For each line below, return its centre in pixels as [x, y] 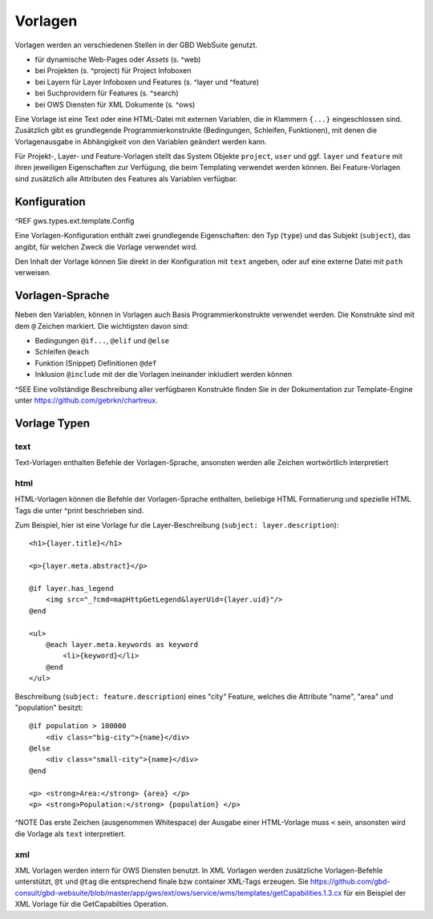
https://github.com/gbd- [350, 881]
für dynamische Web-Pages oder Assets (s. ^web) [118, 59]
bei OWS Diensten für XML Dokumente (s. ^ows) [115, 104]
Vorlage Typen [52, 423]
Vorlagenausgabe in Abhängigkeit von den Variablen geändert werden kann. [141, 141]
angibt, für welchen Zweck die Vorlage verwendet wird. [106, 247]
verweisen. [33, 273]
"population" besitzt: [49, 707]
